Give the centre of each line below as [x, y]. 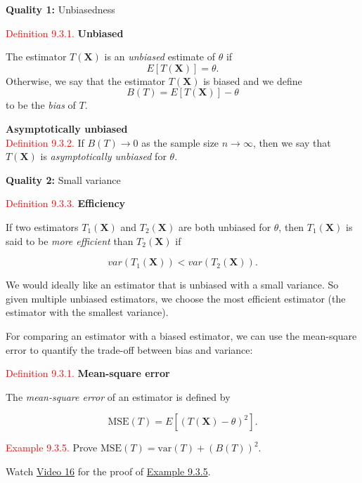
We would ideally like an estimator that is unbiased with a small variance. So [172, 285]
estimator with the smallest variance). [87, 312]
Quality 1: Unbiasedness [60, 9]
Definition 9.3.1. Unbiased [65, 33]
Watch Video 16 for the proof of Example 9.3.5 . [108, 471]
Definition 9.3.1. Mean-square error [88, 373]
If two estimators [42, 226]
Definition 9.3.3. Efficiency [66, 203]
